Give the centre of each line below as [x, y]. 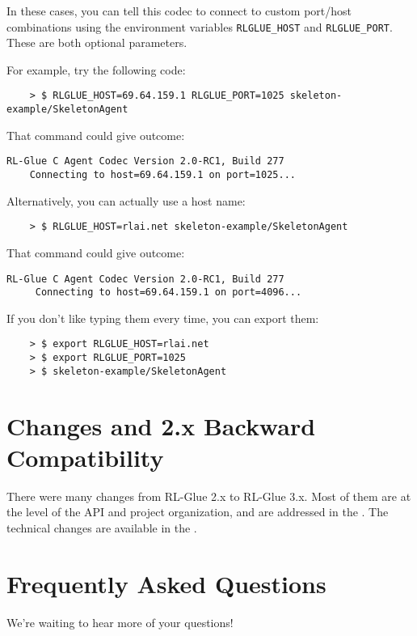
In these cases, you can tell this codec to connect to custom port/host [179, 11]
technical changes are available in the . [102, 527]
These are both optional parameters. [97, 42]
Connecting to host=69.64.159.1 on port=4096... [168, 293]
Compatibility [85, 457]
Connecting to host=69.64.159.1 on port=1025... [162, 175]
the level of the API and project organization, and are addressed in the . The [198, 512]
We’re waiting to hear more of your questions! [120, 622]
